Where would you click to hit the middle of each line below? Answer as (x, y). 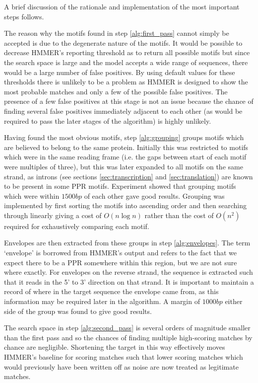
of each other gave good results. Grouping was (154, 195)
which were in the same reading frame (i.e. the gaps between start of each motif (125, 157)
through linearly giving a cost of (53, 215)
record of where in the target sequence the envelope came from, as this (111, 291)
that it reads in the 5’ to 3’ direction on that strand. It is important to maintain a (129, 281)
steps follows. (24, 16)
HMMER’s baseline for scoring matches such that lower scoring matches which (124, 357)
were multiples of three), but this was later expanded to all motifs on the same (124, 166)
